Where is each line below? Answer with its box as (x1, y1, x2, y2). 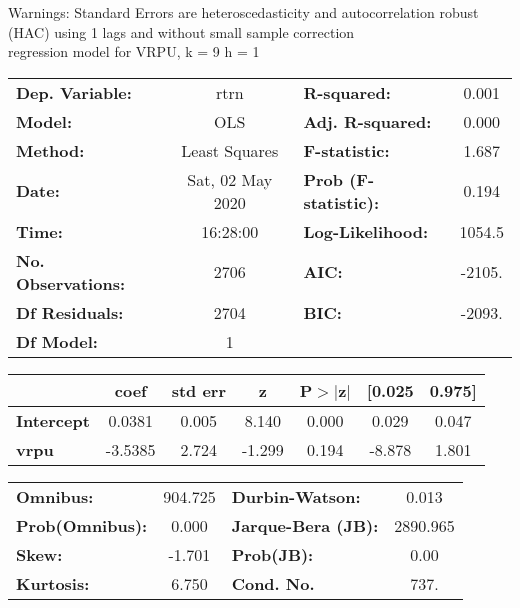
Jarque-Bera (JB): (231, 513, 379, 537)
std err (171, 378, 226, 402)
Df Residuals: (16, 300, 124, 324)
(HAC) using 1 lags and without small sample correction (8, 21, 355, 42)
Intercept (16, 408, 90, 432)
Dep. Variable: (16, 80, 132, 104)
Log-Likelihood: (303, 219, 429, 243)
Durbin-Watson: (231, 484, 361, 508)
